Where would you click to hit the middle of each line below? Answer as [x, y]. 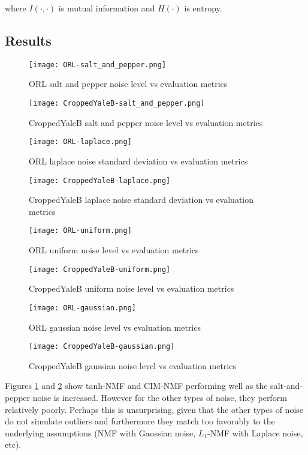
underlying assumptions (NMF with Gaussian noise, [100, 432]
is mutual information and [107, 8]
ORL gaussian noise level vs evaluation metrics [115, 327]
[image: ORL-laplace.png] [80, 142]
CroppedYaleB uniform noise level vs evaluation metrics [132, 288]
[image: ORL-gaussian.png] [82, 308]
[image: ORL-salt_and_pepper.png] [98, 65]
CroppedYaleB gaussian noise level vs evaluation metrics [132, 365]
